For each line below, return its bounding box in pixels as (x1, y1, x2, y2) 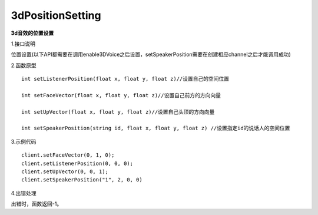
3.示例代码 (11, 138, 37, 145)
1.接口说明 (11, 40, 35, 47)
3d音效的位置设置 (11, 29, 54, 37)
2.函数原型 (11, 62, 37, 69)
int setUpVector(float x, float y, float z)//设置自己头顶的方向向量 (21, 108, 215, 115)
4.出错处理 (11, 189, 37, 197)
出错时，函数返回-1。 (11, 200, 62, 207)
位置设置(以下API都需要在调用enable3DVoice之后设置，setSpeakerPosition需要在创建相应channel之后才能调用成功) (11, 51, 291, 58)
